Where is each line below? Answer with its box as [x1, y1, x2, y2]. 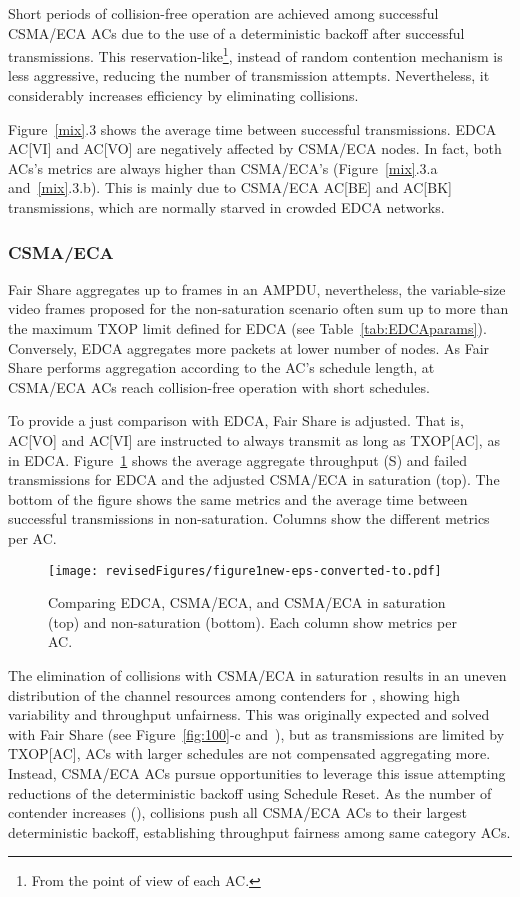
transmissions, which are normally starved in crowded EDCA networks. [8, 197, 445, 217]
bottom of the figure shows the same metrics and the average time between [8, 488, 468, 509]
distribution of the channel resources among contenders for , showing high [8, 684, 461, 705]
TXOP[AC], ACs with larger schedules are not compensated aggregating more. [8, 743, 491, 764]
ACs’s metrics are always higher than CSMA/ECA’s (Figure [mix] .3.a [8, 157, 438, 178]
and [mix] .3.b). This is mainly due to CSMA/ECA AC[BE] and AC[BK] [8, 177, 452, 198]
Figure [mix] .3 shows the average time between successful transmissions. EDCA [8, 118, 497, 139]
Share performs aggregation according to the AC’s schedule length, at [8, 357, 435, 378]
